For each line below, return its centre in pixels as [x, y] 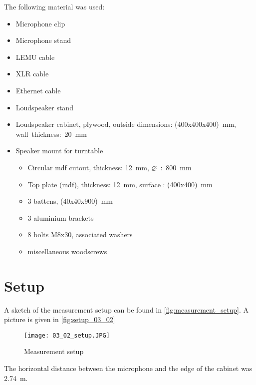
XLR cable [32, 74]
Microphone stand [43, 40]
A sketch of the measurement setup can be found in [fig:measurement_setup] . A [127, 309]
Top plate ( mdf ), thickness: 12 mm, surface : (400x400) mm [120, 184]
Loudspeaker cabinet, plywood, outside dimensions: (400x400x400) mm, [126, 124]
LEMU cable [35, 57]
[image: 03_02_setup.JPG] [67, 335]
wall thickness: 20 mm [51, 134]
